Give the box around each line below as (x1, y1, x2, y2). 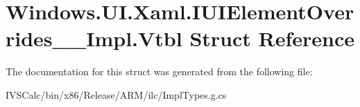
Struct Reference (189, 24, 355, 52)
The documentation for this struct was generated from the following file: (6, 64, 313, 79)
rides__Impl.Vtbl (6, 24, 182, 52)
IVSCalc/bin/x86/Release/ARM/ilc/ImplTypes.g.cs (6, 87, 227, 101)
